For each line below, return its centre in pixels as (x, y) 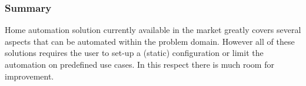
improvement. (29, 76)
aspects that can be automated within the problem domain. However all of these (150, 41)
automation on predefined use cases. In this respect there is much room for (139, 64)
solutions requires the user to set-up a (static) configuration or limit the (134, 53)
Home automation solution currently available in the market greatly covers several (153, 30)
